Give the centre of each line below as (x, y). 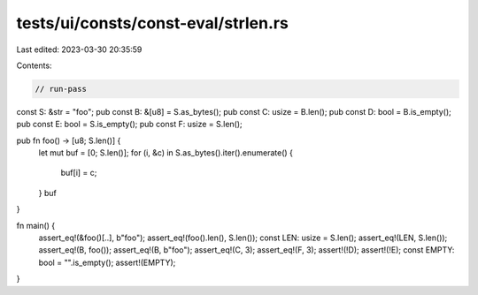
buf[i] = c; (79, 173)
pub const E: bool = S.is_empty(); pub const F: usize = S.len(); (129, 125)
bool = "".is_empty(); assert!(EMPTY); (107, 262)
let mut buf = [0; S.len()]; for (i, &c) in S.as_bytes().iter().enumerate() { (166, 153)
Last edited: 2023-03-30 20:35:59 (79, 49)
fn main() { (36, 225)
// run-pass (61, 89)
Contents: (34, 65)
